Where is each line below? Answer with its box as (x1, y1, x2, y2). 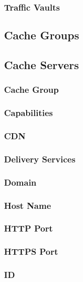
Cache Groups (4, 27, 79, 43)
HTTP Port (4, 222, 53, 235)
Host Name (4, 199, 51, 211)
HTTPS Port (4, 245, 58, 258)
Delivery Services (4, 152, 75, 165)
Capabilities (4, 106, 53, 119)
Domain (4, 176, 37, 188)
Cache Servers (4, 57, 79, 73)
